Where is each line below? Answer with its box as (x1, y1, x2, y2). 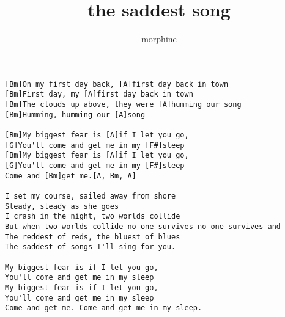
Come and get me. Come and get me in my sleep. (5, 304, 202, 313)
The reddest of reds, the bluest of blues (5, 232, 180, 241)
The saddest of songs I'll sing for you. (5, 242, 176, 252)
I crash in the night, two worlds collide (5, 212, 180, 221)
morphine (141, 32, 177, 45)
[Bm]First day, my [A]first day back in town (5, 90, 193, 99)
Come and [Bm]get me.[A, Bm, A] (5, 171, 136, 180)
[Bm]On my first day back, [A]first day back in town (5, 79, 229, 89)
